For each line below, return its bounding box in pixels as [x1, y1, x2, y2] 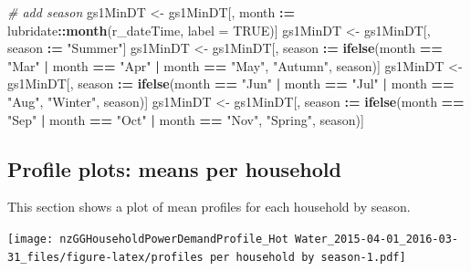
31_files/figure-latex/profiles [7, 250, 204, 264]
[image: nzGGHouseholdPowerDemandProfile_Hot [7, 232, 288, 245]
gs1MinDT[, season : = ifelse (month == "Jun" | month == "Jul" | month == [7, 74, 455, 93]
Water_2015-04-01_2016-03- [294, 232, 458, 245]
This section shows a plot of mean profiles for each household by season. [7, 197, 411, 216]
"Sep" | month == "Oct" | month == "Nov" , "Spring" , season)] [7, 109, 364, 129]
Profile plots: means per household [7, 154, 341, 182]
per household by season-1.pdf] [209, 250, 406, 264]
